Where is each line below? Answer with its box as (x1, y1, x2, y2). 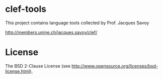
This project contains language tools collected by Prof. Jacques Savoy (5, 20, 149, 26)
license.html (5, 68, 30, 74)
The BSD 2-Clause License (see (5, 63, 71, 69)
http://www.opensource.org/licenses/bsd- (71, 63, 158, 69)
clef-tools (5, 3, 47, 15)
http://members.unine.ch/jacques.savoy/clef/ (5, 29, 97, 35)
